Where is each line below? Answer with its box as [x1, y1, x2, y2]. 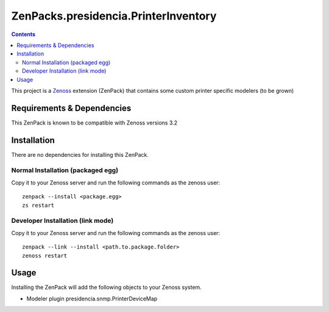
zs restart [22, 201, 55, 209]
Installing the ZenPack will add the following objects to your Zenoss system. [11, 284, 202, 291]
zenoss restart [22, 252, 68, 259]
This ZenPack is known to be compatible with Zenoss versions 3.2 [11, 119, 178, 126]
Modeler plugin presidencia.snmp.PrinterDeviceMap [26, 295, 158, 302]
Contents [11, 31, 36, 38]
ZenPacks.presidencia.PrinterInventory [11, 9, 217, 23]
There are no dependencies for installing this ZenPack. [11, 151, 149, 158]
